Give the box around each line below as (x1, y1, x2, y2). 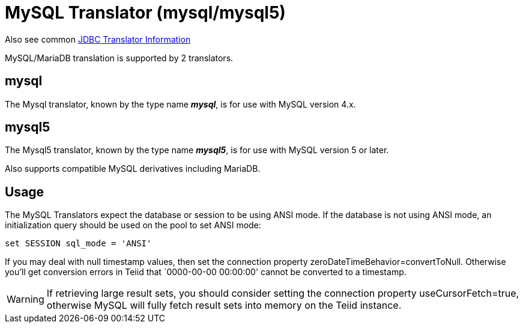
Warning (7, 293, 44, 306)
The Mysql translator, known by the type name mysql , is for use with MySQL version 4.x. (5, 99, 356, 109)
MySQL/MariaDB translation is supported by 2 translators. (5, 52, 234, 63)
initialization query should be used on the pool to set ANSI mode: (5, 220, 261, 231)
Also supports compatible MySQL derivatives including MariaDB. (5, 163, 261, 174)
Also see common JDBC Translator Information (5, 34, 191, 44)
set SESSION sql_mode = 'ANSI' (5, 238, 152, 249)
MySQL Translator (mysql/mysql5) (5, 2, 286, 23)
